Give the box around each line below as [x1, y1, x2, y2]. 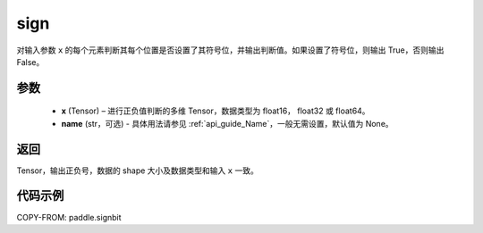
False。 [16, 56, 45, 67]
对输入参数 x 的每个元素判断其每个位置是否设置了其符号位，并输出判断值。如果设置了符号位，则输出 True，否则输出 [16, 45, 445, 55]
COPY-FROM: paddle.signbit [16, 212, 122, 222]
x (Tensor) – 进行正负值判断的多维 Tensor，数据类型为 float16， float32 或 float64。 [61, 105, 370, 116]
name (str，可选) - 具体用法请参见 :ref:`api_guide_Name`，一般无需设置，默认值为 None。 [61, 118, 394, 129]
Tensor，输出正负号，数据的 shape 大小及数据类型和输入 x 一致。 [16, 165, 258, 176]
